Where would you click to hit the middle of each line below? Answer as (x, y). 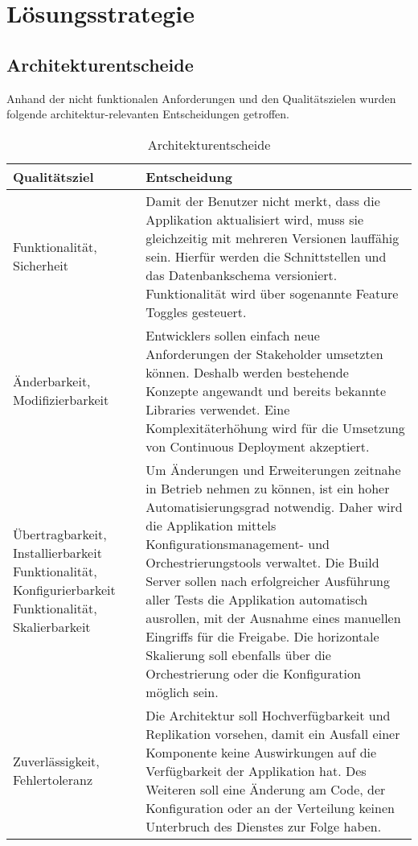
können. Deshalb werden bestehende (247, 372)
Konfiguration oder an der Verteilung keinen (270, 807)
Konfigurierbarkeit (64, 590)
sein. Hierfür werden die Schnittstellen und (266, 256)
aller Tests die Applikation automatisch (257, 599)
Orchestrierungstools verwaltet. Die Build (262, 562)
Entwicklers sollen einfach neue (233, 335)
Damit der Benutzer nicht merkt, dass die (263, 200)
